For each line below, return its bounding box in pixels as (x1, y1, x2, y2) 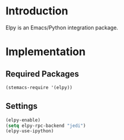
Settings (5, 101, 38, 111)
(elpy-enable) (5, 117, 41, 123)
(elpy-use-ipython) (5, 128, 54, 134)
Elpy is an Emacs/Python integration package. (5, 24, 119, 31)
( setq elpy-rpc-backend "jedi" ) (5, 123, 86, 129)
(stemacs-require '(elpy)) (5, 84, 73, 90)
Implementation (5, 45, 86, 59)
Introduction (5, 4, 69, 18)
